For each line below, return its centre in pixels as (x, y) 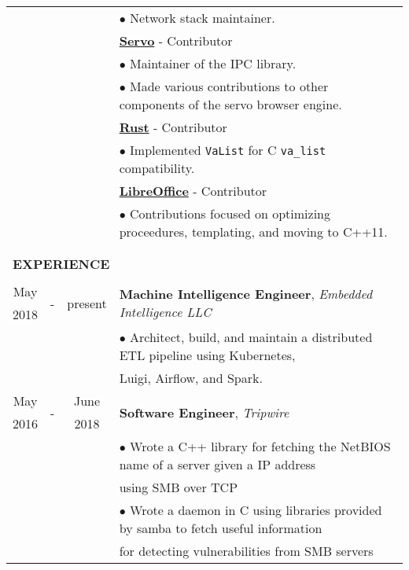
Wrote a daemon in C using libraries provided (256, 510)
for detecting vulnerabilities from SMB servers (246, 551)
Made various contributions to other (229, 86)
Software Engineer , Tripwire (204, 412)
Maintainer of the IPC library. (213, 63)
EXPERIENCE (61, 264)
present (87, 303)
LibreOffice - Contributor (193, 191)
